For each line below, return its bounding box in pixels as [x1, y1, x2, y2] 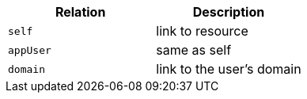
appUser [8, 44, 51, 56]
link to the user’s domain [156, 61, 301, 77]
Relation [55, 4, 106, 20]
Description [192, 4, 265, 20]
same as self [156, 42, 232, 58]
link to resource [156, 23, 248, 39]
